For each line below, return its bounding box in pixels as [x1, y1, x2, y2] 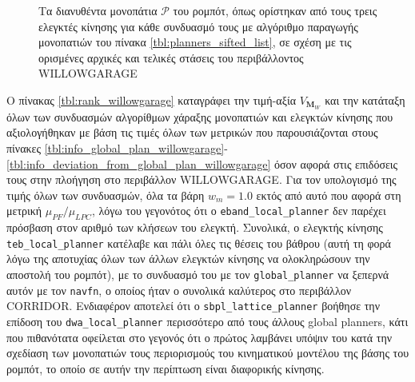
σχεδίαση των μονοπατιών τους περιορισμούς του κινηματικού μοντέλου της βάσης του [6, 344, 409, 361]
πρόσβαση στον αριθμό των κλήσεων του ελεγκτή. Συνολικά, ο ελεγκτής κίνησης [6, 219, 383, 236]
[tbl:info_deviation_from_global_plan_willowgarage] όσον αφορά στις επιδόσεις [6, 155, 398, 172]
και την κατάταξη [325, 91, 405, 108]
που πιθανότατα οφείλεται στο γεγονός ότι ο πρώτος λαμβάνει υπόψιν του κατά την [6, 328, 393, 345]
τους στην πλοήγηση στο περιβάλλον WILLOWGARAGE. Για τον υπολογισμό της [6, 171, 397, 188]
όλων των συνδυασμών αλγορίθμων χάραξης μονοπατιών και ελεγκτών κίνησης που [6, 108, 393, 125]
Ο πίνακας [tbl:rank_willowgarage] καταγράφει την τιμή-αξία [6, 91, 296, 108]
